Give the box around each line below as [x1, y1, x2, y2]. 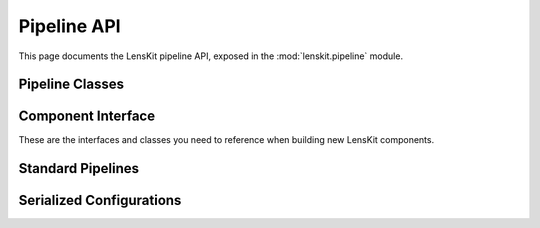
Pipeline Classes [18, 76, 125, 93]
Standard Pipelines [18, 160, 140, 177]
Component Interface [18, 108, 155, 125]
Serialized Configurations [18, 192, 182, 209]
